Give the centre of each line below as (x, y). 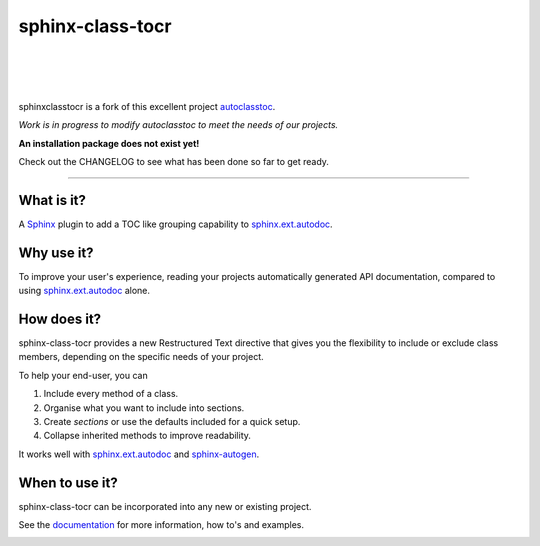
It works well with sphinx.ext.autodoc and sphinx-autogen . (139, 454)
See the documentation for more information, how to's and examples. (161, 525)
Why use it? (56, 252)
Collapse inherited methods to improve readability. (147, 436)
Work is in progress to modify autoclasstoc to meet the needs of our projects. (178, 125)
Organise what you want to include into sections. (144, 407)
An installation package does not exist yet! (109, 143)
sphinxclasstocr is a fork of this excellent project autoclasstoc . (147, 106)
